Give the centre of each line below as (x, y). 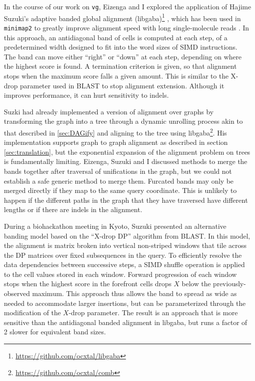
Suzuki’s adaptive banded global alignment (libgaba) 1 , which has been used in (122, 17)
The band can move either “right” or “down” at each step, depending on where (123, 56)
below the (196, 284)
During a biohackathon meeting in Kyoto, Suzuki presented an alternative (115, 226)
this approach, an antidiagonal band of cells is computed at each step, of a (116, 37)
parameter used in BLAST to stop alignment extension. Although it (122, 85)
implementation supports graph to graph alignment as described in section (116, 142)
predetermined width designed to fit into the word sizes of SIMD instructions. (121, 47)
